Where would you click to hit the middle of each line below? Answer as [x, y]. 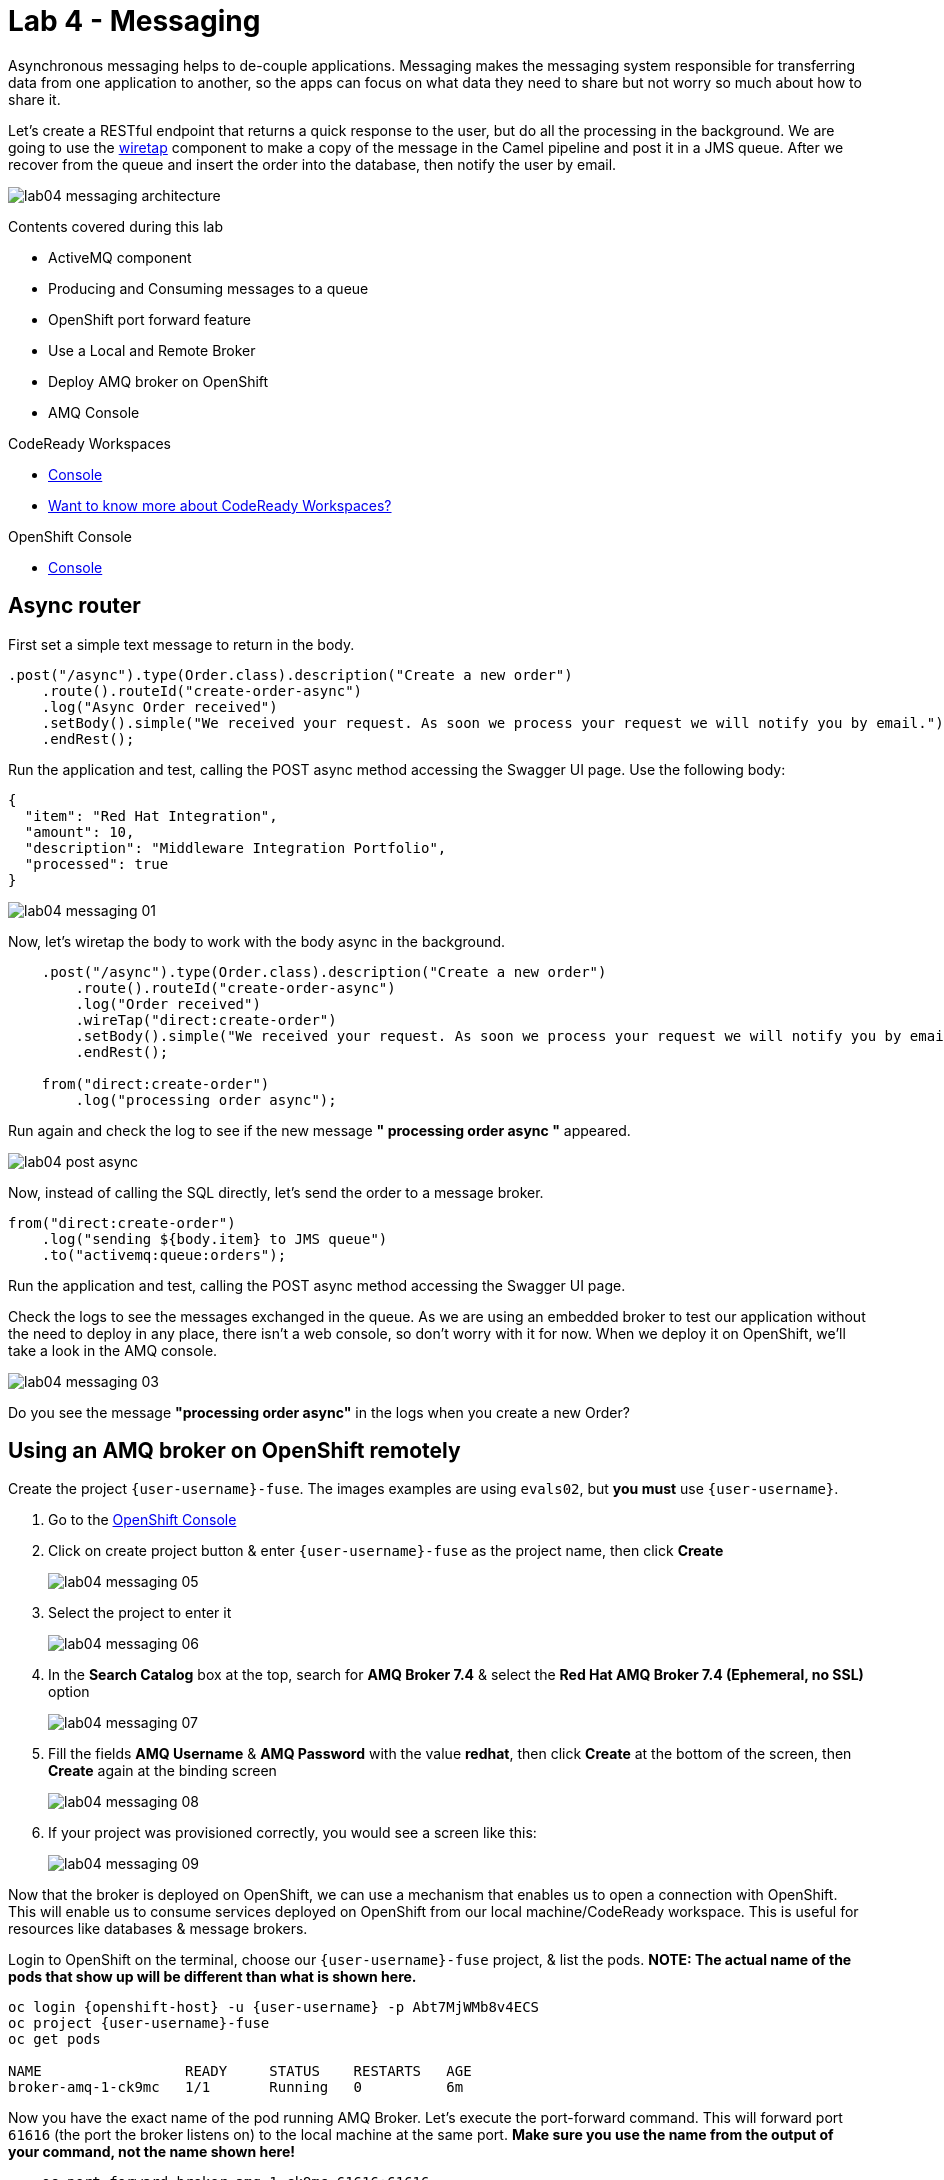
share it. [34, 99]
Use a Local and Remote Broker [152, 350]
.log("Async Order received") [159, 706]
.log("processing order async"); [206, 1099]
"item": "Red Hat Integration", [151, 815]
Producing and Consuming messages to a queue [208, 288]
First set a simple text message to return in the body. [181, 644]
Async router [74, 606]
